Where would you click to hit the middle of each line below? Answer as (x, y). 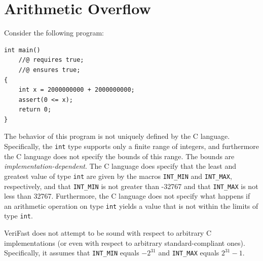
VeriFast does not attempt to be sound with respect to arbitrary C (108, 233)
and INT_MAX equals (189, 253)
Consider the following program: (54, 33)
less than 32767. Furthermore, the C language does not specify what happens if (127, 196)
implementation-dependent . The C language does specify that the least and (120, 166)
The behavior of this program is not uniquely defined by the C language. (117, 136)
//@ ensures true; (49, 70)
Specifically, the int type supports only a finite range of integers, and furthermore (132, 146)
